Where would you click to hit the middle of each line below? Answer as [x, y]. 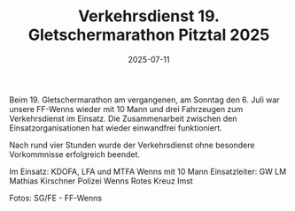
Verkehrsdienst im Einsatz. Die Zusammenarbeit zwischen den [123, 118]
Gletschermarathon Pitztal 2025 [149, 35]
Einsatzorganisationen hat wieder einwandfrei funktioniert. [116, 128]
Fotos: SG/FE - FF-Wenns [56, 198]
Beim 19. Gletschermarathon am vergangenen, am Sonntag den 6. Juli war [145, 100]
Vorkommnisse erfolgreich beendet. [74, 154]
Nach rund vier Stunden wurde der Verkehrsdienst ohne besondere [132, 145]
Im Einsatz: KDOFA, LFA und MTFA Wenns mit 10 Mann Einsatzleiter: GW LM [148, 171]
